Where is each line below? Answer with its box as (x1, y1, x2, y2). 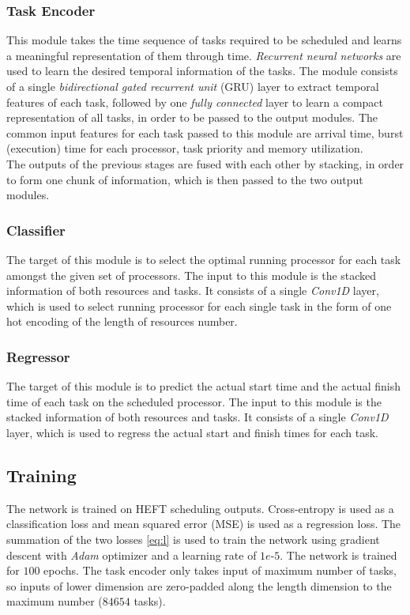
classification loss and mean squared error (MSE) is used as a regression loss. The (6, 515, 401, 532)
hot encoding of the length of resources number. (6, 313, 238, 330)
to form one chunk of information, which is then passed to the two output (6, 171, 363, 187)
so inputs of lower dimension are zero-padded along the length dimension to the (6, 577, 392, 594)
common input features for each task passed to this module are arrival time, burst (6, 124, 404, 141)
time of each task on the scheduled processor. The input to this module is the (6, 393, 382, 409)
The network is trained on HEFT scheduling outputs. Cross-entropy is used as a (6, 500, 394, 516)
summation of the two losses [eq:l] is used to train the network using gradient (6, 530, 380, 547)
